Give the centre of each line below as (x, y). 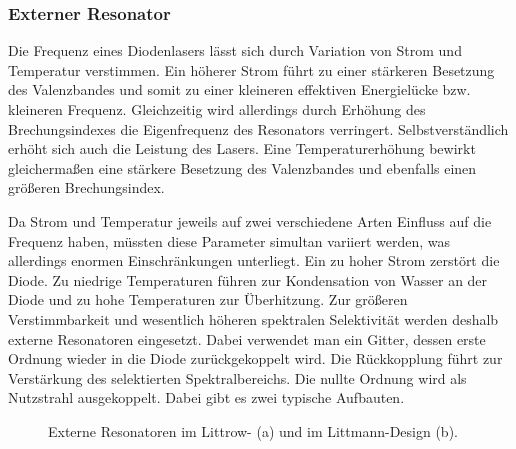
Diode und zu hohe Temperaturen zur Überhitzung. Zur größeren (208, 299)
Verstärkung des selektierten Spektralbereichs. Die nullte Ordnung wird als (237, 377)
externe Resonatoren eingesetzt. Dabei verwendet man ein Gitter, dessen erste (247, 338)
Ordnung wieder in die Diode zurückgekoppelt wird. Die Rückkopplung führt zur (255, 358)
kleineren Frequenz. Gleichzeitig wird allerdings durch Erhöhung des (217, 109)
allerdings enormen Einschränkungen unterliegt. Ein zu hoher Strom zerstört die (254, 260)
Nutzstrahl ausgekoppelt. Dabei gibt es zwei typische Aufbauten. (206, 397)
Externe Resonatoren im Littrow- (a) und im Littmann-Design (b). (253, 430)
